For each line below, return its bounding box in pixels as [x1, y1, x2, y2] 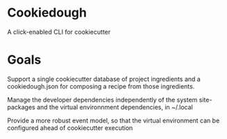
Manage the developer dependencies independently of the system [7, 95, 198, 104]
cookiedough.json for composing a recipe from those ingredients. [7, 82, 195, 91]
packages [7, 102, 36, 111]
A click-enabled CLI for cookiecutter [7, 28, 111, 36]
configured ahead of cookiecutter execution [7, 123, 133, 132]
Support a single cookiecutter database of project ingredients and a [7, 75, 201, 83]
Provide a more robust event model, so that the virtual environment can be [7, 116, 220, 124]
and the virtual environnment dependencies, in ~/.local [37, 102, 193, 111]
